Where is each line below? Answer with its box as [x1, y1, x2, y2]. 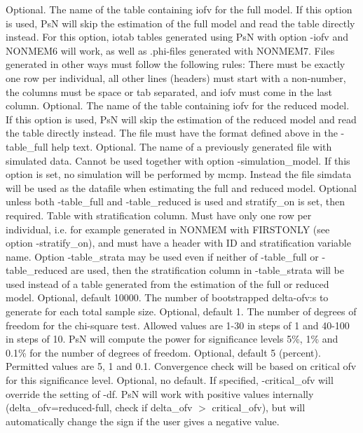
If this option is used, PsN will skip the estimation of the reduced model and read [6, 111, 357, 126]
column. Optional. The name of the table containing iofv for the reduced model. [6, 98, 350, 113]
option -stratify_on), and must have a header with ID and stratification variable [6, 235, 351, 250]
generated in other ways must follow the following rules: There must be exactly [6, 57, 345, 71]
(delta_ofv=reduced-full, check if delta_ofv [6, 400, 193, 415]
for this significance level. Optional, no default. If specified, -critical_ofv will [6, 373, 334, 387]
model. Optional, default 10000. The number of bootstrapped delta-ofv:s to [6, 290, 329, 305]
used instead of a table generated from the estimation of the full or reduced [6, 276, 329, 291]
